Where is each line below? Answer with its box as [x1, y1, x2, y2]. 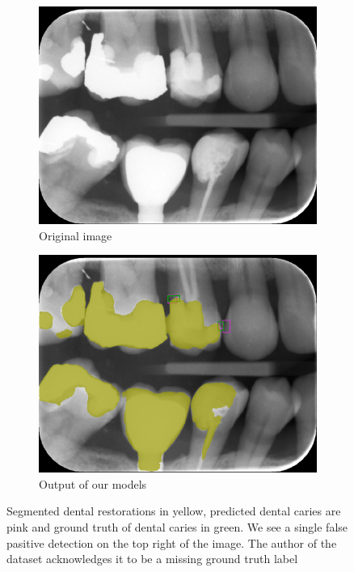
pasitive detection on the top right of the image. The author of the [6, 534, 337, 551]
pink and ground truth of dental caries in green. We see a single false [6, 519, 348, 535]
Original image [39, 227, 112, 244]
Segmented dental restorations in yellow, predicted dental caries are [6, 502, 341, 519]
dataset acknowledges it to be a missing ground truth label [6, 550, 298, 567]
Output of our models [39, 475, 147, 492]
